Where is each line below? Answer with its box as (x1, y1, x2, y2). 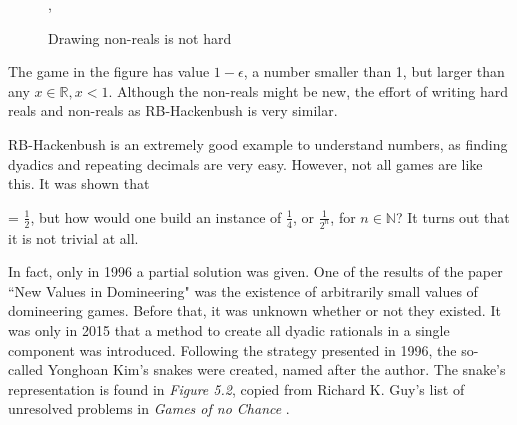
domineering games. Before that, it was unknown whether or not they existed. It (8, 300, 501, 321)
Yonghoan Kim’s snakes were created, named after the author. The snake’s (47, 359, 506, 380)
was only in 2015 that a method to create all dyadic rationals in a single (8, 320, 450, 340)
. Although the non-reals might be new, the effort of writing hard (108, 80, 509, 101)
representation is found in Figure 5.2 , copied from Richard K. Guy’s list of (8, 378, 465, 399)
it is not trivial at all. (8, 227, 139, 248)
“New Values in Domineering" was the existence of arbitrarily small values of (8, 280, 478, 301)
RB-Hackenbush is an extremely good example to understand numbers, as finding (8, 133, 508, 154)
